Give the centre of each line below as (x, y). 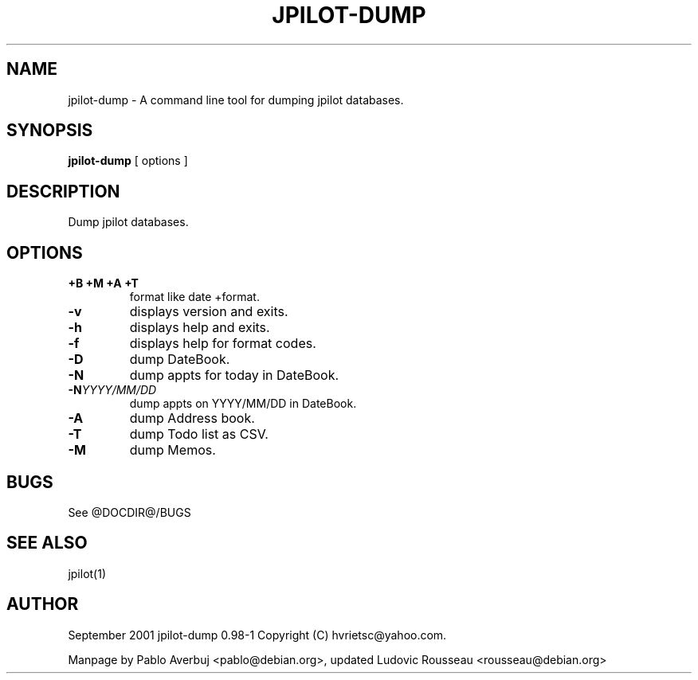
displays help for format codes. (223, 344)
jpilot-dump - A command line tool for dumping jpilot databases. (236, 100)
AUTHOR (43, 604)
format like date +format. (194, 297)
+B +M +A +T (103, 283)
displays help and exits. (200, 328)
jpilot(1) (87, 573)
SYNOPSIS (50, 131)
